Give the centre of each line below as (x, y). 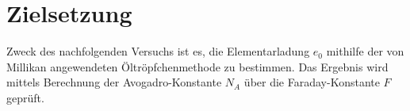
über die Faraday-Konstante (312, 82)
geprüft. (25, 97)
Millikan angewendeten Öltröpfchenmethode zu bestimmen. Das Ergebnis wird (197, 66)
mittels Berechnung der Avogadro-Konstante (114, 82)
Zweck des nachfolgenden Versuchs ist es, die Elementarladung (158, 51)
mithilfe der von (365, 51)
